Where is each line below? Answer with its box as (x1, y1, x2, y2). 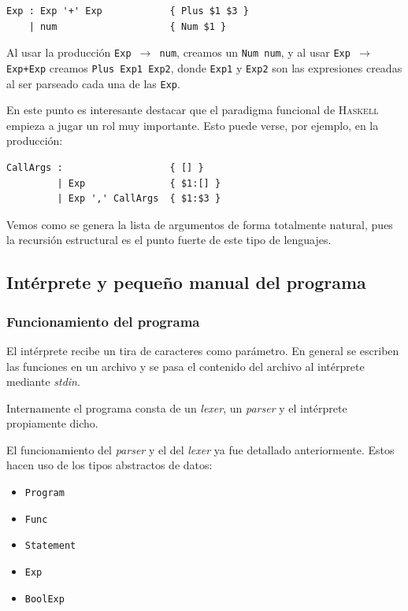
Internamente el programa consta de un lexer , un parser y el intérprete (6, 399, 347, 416)
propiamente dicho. (6, 415, 98, 431)
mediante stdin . (6, 373, 80, 390)
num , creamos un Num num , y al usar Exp (159, 44, 351, 61)
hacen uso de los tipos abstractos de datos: (6, 457, 213, 473)
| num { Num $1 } (28, 20, 227, 32)
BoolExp (24, 593, 65, 605)
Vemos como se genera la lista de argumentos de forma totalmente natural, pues (6, 216, 393, 232)
